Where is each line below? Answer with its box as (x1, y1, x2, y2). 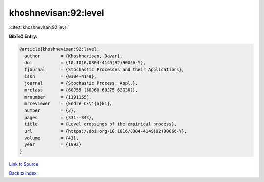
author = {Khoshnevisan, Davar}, (24, 53, 123, 59)
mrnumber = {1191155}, (24, 94, 92, 100)
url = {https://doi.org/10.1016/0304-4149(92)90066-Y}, (24, 128, 187, 134)
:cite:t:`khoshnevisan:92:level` (9, 24, 69, 30)
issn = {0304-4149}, (24, 74, 97, 79)
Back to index (9, 170, 37, 176)
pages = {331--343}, (24, 115, 95, 120)
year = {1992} (24, 142, 82, 147)
